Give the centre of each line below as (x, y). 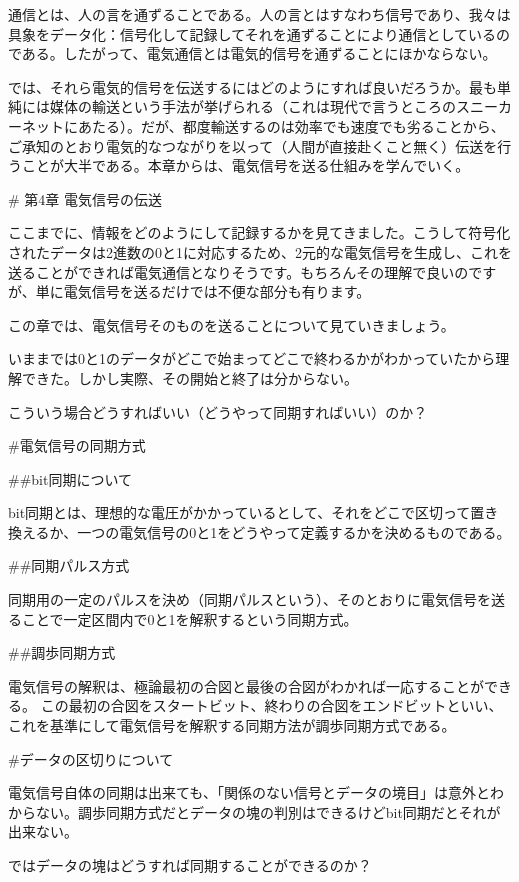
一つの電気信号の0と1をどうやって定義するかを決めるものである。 (294, 531)
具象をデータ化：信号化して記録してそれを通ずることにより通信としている (252, 33)
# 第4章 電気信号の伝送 (85, 198)
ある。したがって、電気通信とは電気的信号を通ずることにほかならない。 (259, 53)
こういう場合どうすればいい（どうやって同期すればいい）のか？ (218, 411)
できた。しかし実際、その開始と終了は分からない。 (189, 377)
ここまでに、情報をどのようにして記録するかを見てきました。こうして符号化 (259, 232)
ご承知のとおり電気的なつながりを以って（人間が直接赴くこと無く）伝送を (253, 145)
